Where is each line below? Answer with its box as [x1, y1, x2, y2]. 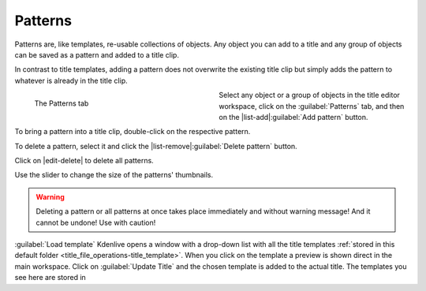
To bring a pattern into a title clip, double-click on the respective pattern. [14, 127, 251, 136]
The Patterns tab [34, 99, 89, 108]
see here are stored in [14, 273, 86, 282]
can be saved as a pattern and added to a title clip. [14, 50, 179, 59]
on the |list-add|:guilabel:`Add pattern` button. [219, 112, 368, 121]
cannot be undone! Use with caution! [35, 218, 156, 227]
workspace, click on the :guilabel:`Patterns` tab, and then [219, 101, 405, 110]
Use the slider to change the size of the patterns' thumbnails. [14, 170, 214, 180]
